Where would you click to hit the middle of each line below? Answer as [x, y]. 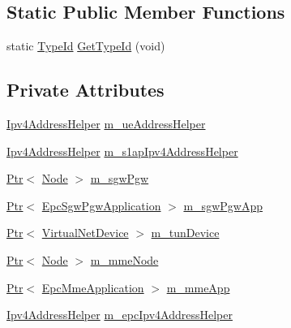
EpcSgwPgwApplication [101, 205]
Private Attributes [86, 90]
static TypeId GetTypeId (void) [86, 46]
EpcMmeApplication [93, 287]
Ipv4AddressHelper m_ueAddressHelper [106, 123]
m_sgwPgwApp [223, 205]
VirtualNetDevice [85, 233]
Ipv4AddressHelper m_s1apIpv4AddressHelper [122, 151]
